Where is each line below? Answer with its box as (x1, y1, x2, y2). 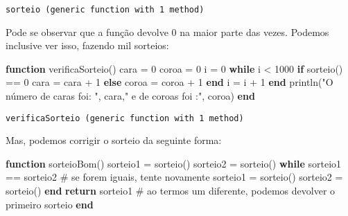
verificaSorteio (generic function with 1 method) (6, 113, 244, 123)
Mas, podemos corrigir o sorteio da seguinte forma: (6, 133, 222, 147)
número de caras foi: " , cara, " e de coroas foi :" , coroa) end (6, 89, 255, 103)
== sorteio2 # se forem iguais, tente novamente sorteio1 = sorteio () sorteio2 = (6, 170, 343, 184)
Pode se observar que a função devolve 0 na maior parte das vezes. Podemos (6, 24, 329, 39)
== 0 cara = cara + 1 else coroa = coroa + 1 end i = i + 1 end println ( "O (6, 75, 333, 89)
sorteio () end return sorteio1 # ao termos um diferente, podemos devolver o (6, 183, 336, 198)
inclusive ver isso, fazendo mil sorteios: (6, 38, 169, 53)
